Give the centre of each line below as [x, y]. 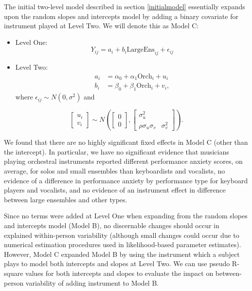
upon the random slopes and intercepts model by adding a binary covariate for [121, 16]
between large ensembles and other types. [66, 199]
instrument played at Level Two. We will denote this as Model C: [101, 26]
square [14, 273]
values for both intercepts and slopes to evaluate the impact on [119, 273]
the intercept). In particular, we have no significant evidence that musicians [117, 151]
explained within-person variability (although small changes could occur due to [122, 235]
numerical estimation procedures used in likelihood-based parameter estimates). [123, 244]
